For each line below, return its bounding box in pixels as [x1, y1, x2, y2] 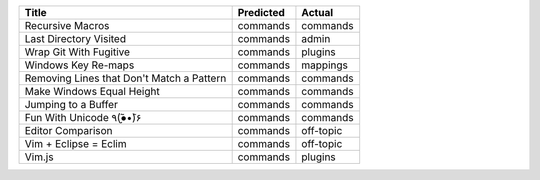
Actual [301, 6, 334, 19]
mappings [301, 58, 349, 72]
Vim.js [24, 150, 54, 164]
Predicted [237, 6, 285, 19]
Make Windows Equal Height [24, 85, 160, 98]
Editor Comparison [24, 124, 113, 137]
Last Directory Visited [24, 32, 127, 45]
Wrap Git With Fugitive [24, 45, 130, 59]
